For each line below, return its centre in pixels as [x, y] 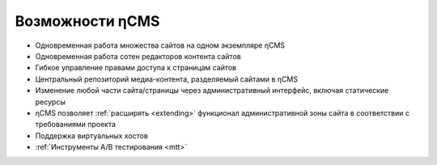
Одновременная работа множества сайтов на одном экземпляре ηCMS [160, 45]
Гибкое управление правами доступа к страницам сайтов [136, 68]
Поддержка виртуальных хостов [92, 135]
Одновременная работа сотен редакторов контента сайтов [138, 56]
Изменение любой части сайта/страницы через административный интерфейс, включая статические [212, 91]
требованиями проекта [76, 125]
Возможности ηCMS [87, 21]
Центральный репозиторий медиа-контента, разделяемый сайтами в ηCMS [167, 79]
